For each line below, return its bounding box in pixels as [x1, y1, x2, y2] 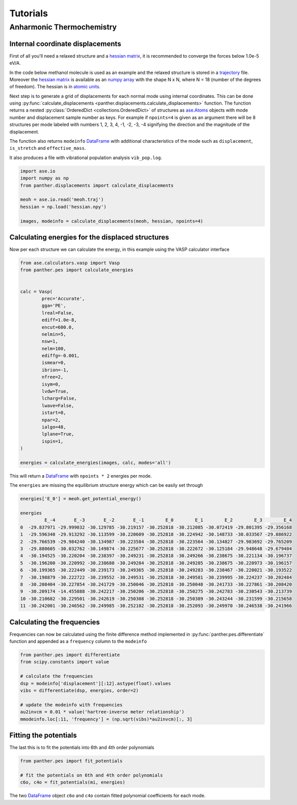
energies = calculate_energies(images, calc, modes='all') [20, 459, 171, 465]
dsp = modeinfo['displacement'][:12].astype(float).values [20, 681, 171, 686]
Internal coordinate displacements [9, 39, 121, 48]
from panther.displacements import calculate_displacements [20, 183, 174, 188]
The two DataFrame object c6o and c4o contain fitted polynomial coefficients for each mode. [9, 793, 206, 799]
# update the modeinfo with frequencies [20, 702, 122, 708]
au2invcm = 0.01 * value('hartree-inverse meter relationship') [20, 709, 185, 715]
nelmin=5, [41, 331, 66, 337]
